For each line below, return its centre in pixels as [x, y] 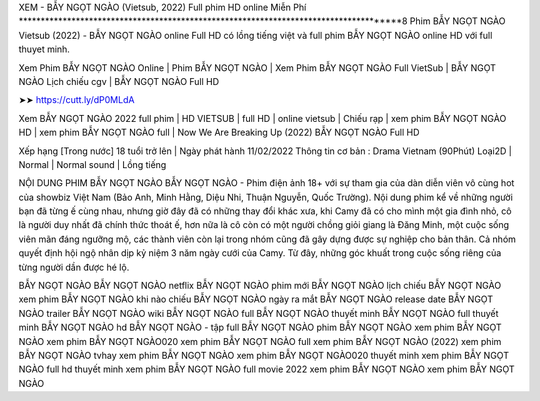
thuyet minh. [44, 49]
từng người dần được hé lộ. [74, 267]
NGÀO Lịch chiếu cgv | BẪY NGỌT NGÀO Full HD [119, 81]
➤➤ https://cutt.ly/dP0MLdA [76, 100]
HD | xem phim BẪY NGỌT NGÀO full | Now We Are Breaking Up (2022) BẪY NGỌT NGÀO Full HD [219, 132]
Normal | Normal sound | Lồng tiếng [92, 164]
